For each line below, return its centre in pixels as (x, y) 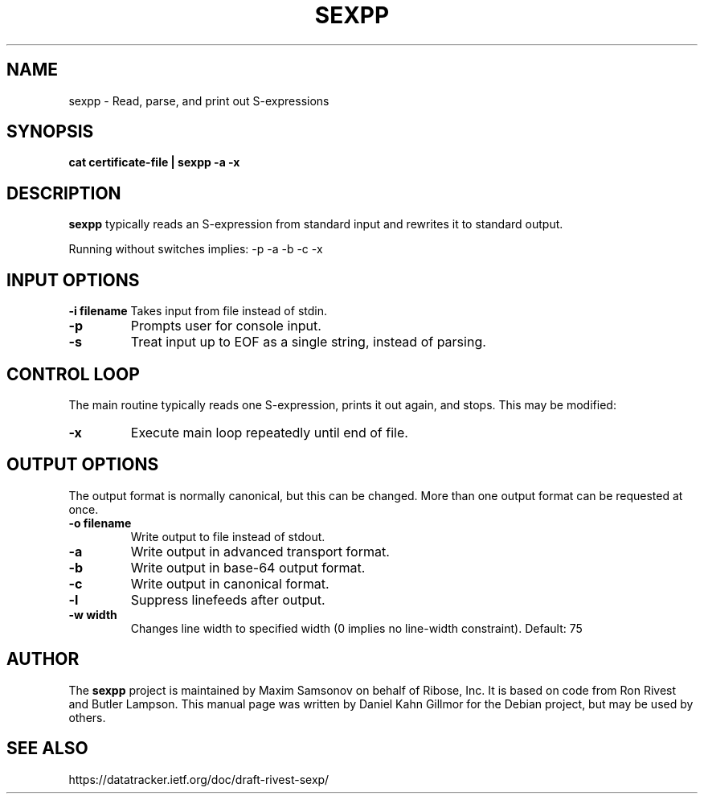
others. (87, 717)
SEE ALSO (47, 749)
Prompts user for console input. (226, 326)
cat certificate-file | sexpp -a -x (154, 162)
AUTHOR (43, 659)
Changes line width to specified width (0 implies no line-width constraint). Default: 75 (356, 628)
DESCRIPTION (64, 193)
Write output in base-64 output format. (248, 567)
